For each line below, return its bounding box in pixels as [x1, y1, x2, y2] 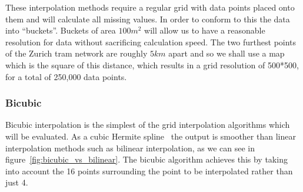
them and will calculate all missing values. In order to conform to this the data [5, 12, 290, 25]
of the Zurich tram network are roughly [5, 47, 148, 59]
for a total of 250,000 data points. [5, 70, 127, 82]
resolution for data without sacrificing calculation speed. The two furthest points [5, 35, 297, 48]
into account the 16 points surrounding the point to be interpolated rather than [5, 164, 293, 177]
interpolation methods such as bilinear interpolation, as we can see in [5, 141, 255, 154]
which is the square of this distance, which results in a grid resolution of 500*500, [5, 58, 299, 71]
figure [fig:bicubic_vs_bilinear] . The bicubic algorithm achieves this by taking [5, 153, 288, 165]
